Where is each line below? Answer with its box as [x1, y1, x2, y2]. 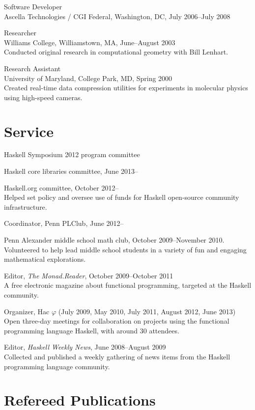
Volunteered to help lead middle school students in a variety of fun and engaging [4, 244, 247, 254]
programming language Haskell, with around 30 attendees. [4, 325, 179, 335]
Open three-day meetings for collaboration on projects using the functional [4, 316, 229, 326]
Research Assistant [4, 63, 61, 73]
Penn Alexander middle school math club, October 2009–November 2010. [4, 235, 225, 245]
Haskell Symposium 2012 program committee [4, 149, 140, 160]
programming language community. [4, 361, 110, 371]
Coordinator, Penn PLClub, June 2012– [4, 218, 124, 228]
